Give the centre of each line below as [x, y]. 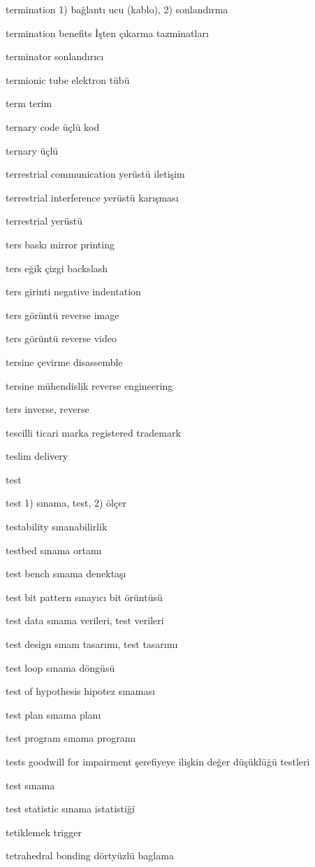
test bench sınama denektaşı [66, 573]
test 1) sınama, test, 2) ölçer [66, 503]
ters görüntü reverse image [63, 315]
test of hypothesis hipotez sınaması [80, 691]
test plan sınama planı [53, 714]
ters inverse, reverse [47, 409]
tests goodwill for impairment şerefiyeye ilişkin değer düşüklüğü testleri [158, 761]
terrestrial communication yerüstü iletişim [95, 174]
